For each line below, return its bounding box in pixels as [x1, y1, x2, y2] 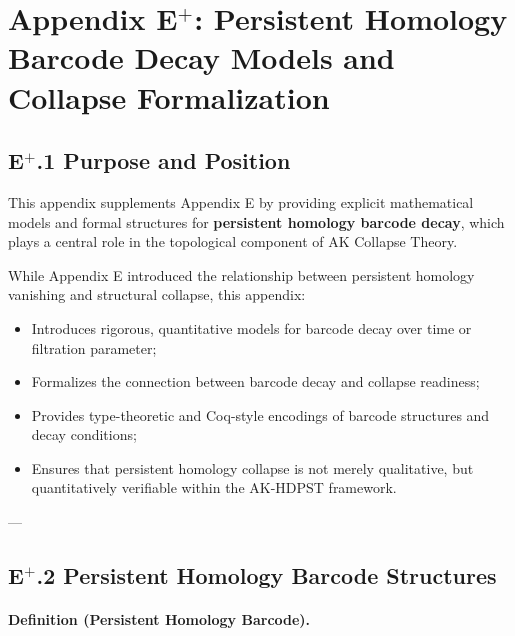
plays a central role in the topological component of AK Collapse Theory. [8, 231, 458, 252]
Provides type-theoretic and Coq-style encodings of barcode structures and [31, 404, 490, 425]
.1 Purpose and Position [36, 145, 291, 176]
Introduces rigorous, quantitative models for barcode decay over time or [31, 317, 472, 338]
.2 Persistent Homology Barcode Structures [36, 560, 497, 591]
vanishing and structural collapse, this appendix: [8, 284, 306, 305]
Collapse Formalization [8, 76, 330, 117]
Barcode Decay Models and [8, 37, 395, 78]
